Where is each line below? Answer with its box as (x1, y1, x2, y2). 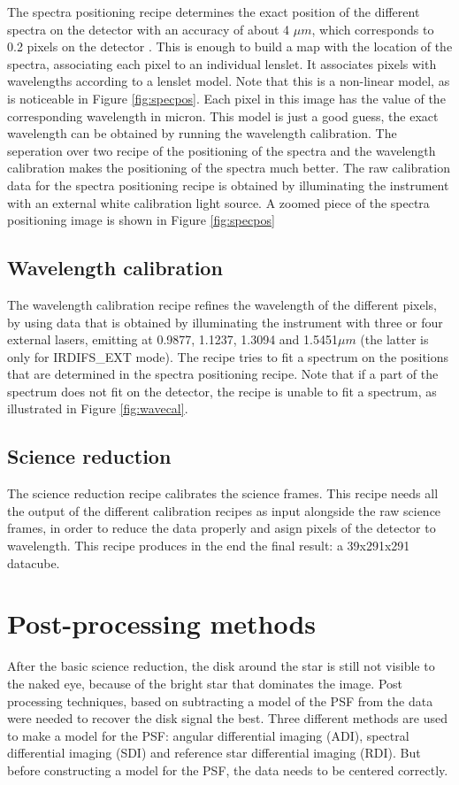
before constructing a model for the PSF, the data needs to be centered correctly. (7, 760, 448, 779)
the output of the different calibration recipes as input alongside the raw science (7, 501, 441, 519)
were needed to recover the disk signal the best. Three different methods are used (7, 709, 448, 727)
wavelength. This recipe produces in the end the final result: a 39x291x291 (7, 536, 410, 555)
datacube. (7, 553, 60, 572)
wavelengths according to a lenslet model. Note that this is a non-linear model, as (7, 72, 450, 90)
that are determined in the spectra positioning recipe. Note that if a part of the (7, 365, 439, 383)
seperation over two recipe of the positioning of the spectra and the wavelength (7, 141, 436, 159)
